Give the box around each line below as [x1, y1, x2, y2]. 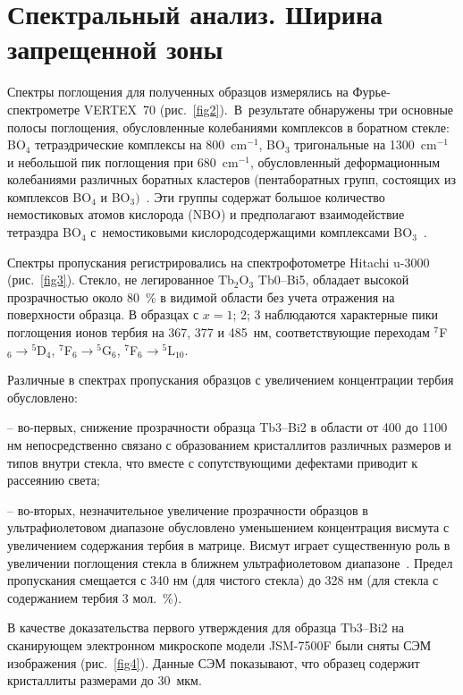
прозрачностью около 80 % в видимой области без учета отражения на [7, 287, 395, 306]
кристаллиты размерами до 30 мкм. [7, 671, 202, 690]
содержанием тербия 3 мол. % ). [7, 588, 182, 606]
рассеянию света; [7, 470, 100, 489]
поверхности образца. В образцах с [7, 305, 199, 324]
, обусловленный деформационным [249, 152, 441, 171]
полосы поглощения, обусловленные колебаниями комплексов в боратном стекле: [7, 117, 450, 136]
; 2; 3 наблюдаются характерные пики [232, 305, 438, 324]
